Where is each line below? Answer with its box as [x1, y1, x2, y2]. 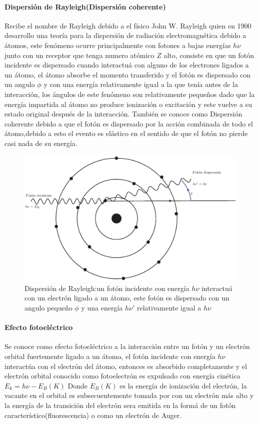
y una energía [81, 302, 123, 313]
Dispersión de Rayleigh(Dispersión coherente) [4, 1, 166, 11]
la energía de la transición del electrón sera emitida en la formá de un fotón [4, 400, 236, 410]
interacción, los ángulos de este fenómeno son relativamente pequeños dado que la [4, 88, 255, 99]
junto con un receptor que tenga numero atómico [4, 49, 154, 60]
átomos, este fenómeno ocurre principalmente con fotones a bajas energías [4, 39, 231, 50]
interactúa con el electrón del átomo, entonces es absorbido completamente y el [4, 360, 247, 371]
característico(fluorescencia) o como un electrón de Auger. [4, 409, 182, 420]
